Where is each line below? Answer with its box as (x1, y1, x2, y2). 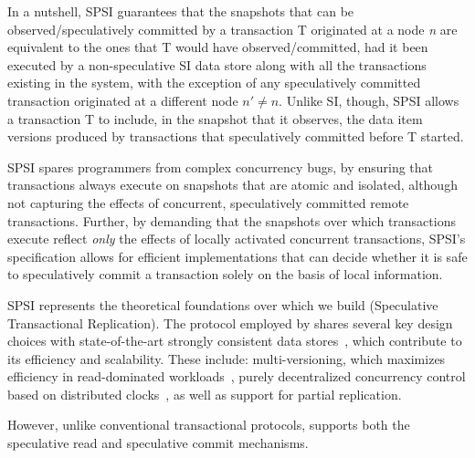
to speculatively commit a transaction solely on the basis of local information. (7, 265, 443, 284)
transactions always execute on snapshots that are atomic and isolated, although (7, 175, 458, 194)
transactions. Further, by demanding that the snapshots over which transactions (7, 211, 456, 230)
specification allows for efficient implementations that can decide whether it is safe (7, 246, 468, 265)
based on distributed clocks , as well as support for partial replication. (7, 384, 402, 403)
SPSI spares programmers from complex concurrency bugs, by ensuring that (7, 157, 434, 176)
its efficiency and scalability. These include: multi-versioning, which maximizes (7, 349, 446, 368)
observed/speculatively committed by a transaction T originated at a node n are (7, 19, 458, 38)
